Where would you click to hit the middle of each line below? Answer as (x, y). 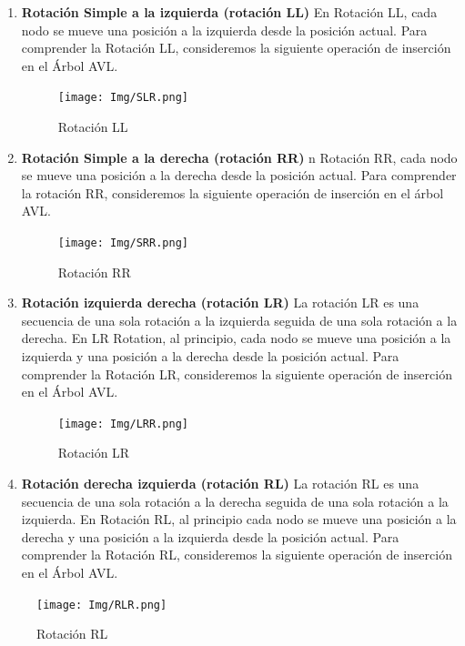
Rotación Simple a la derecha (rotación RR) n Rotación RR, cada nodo (239, 157)
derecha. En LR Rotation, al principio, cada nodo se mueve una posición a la (236, 338)
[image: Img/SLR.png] (123, 98)
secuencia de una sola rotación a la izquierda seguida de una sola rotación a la (239, 320)
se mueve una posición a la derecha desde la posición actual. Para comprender (239, 175)
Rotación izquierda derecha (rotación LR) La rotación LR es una (220, 303)
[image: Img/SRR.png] (123, 243)
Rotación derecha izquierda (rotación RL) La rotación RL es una (220, 484)
